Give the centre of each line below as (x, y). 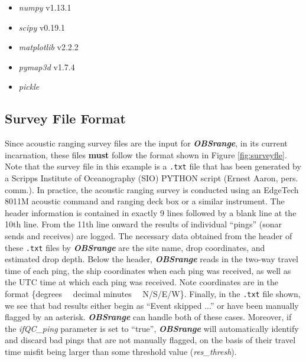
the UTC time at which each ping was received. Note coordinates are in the (141, 282)
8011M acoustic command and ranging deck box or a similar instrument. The (145, 201)
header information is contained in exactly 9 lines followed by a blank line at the (151, 212)
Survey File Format (65, 118)
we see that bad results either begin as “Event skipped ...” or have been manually (152, 305)
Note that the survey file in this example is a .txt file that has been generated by (153, 166)
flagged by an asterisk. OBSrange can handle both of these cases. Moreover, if (148, 317)
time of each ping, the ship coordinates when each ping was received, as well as (148, 270)
